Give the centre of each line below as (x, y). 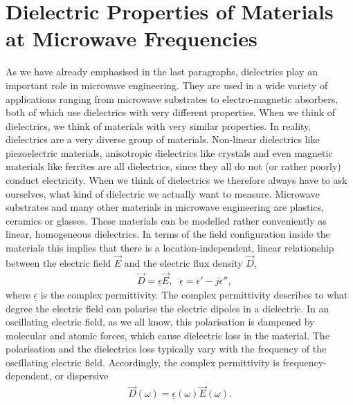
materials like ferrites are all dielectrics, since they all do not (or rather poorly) (173, 166)
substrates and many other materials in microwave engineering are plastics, (165, 207)
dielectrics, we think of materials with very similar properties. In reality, (159, 125)
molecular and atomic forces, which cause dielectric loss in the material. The (168, 335)
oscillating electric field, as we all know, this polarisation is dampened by (160, 322)
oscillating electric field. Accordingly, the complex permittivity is (143, 362)
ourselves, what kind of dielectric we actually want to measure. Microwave (163, 193)
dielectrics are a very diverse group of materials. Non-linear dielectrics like (163, 139)
